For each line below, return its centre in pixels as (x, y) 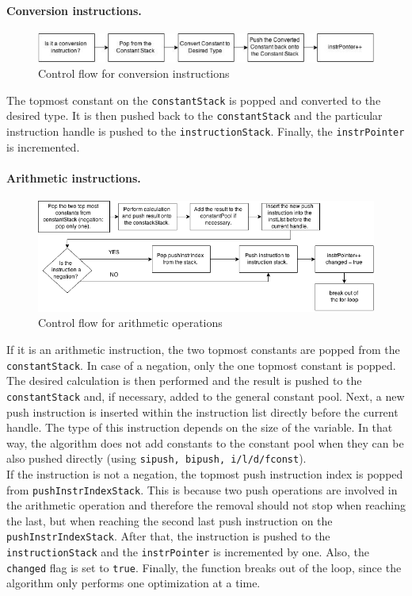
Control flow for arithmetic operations (130, 323)
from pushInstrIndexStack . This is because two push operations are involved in (202, 489)
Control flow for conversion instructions (134, 73)
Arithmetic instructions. (74, 177)
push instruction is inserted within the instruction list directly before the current (202, 411)
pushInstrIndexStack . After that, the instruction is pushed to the (168, 536)
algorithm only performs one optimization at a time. (134, 583)
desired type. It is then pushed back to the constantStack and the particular (195, 115)
